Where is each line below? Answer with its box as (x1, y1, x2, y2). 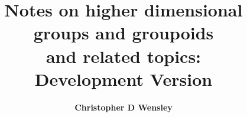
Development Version (34, 66, 213, 91)
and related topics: (45, 44, 201, 68)
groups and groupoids (33, 21, 214, 45)
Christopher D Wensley (74, 101, 173, 113)
